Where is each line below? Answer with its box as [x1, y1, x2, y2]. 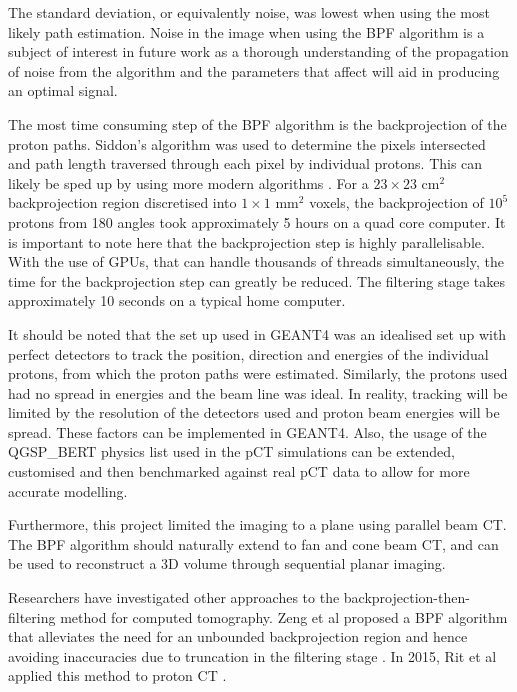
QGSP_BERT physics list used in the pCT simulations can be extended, [8, 441, 456, 462]
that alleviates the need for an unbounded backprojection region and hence [8, 626, 468, 647]
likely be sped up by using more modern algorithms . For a [8, 172, 369, 193]
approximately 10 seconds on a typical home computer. [8, 290, 346, 311]
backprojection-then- [343, 587, 470, 608]
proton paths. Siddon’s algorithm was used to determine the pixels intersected [8, 133, 486, 154]
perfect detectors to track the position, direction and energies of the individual [8, 343, 489, 364]
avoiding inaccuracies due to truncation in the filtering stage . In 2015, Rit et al [8, 645, 497, 666]
